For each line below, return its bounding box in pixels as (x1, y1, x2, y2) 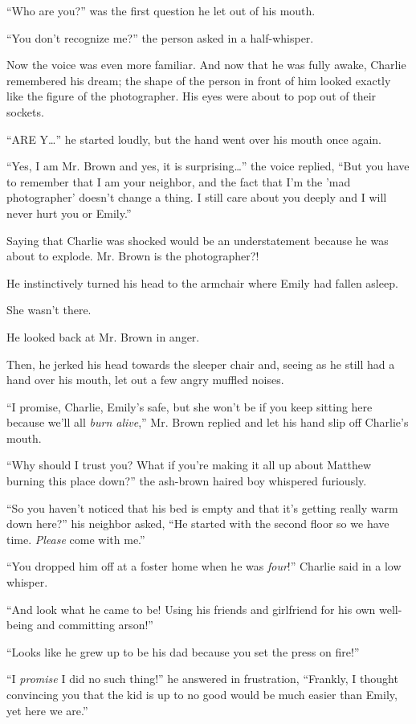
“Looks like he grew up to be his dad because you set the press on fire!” (6, 643, 360, 660)
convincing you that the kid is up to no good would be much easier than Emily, (6, 686, 398, 702)
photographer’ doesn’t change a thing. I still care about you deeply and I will (6, 189, 387, 206)
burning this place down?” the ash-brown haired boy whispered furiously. (6, 472, 367, 489)
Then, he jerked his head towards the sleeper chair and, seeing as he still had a (6, 355, 395, 372)
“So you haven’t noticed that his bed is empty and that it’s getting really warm (6, 499, 398, 516)
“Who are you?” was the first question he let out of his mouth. (6, 2, 316, 18)
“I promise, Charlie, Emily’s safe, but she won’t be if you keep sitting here (6, 398, 373, 415)
